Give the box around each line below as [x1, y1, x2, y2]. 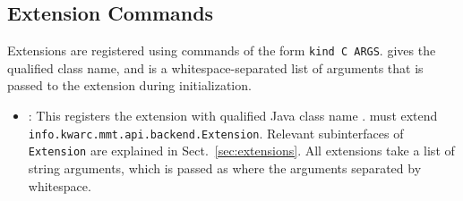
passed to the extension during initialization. [7, 76, 252, 95]
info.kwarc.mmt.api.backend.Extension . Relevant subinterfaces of [28, 123, 404, 142]
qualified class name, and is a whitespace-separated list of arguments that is [7, 58, 424, 77]
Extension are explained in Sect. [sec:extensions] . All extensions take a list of [28, 141, 455, 160]
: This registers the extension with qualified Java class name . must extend [28, 106, 438, 125]
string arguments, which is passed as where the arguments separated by [28, 158, 422, 177]
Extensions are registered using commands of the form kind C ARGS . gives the [7, 41, 436, 60]
